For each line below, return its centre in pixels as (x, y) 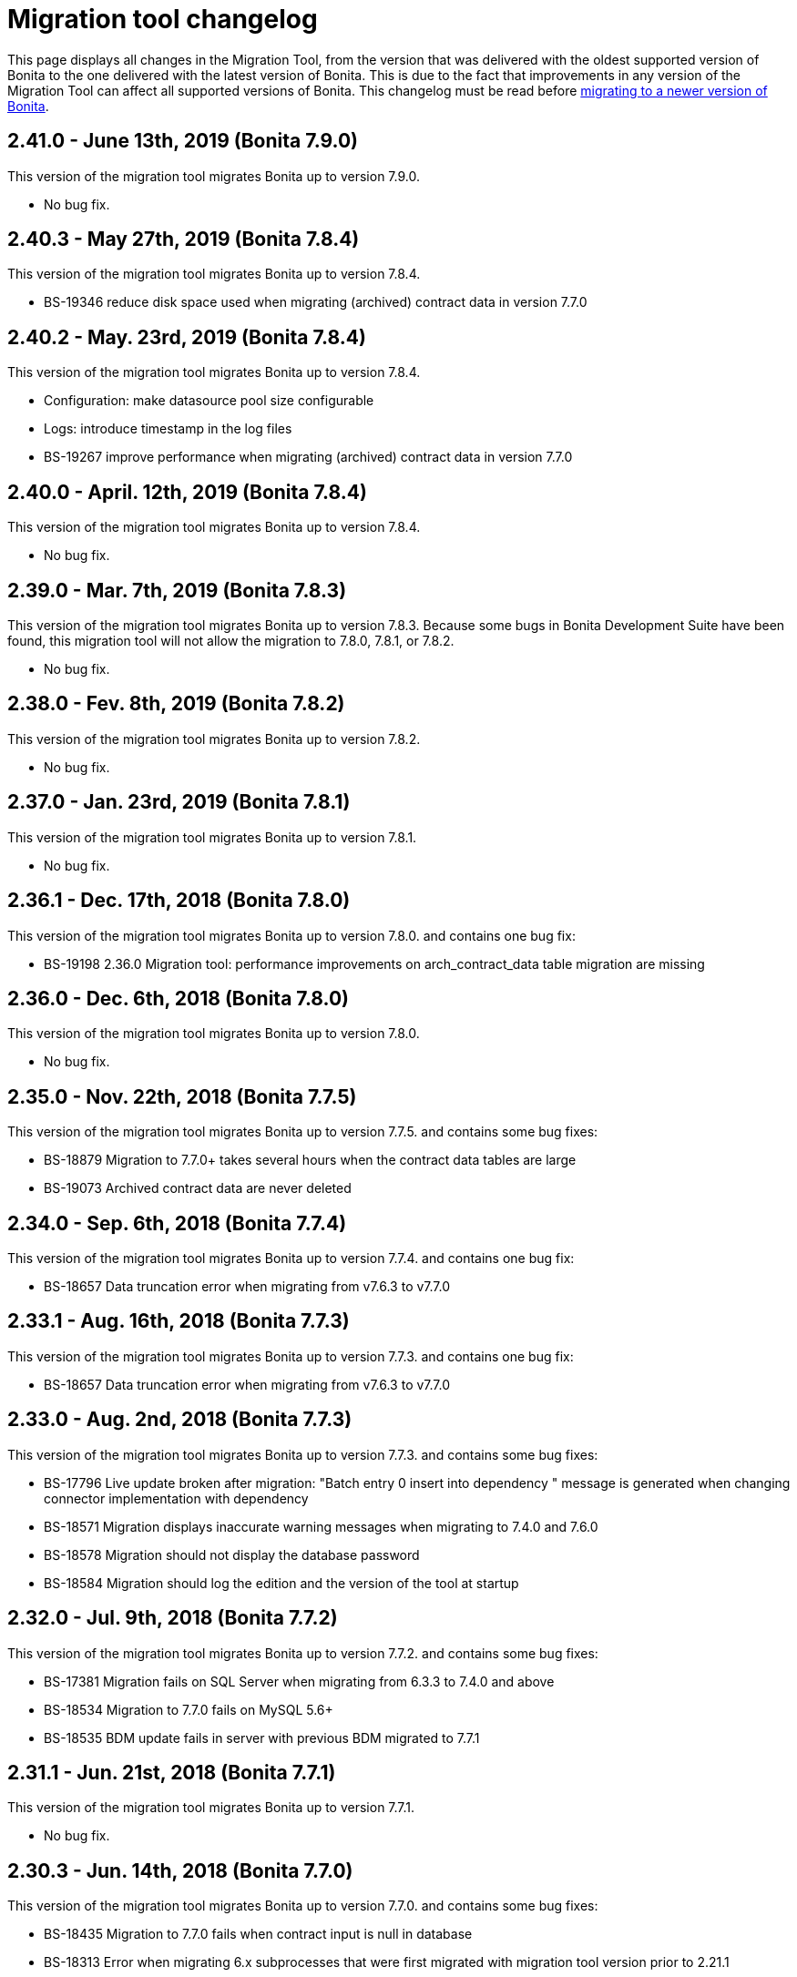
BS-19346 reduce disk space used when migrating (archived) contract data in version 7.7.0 (316, 302)
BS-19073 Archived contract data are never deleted (198, 1188)
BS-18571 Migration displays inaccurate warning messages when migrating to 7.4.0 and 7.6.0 (321, 1526)
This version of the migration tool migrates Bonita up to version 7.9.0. (214, 176)
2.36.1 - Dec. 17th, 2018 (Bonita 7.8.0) (179, 901)
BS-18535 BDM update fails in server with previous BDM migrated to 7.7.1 (262, 1738)
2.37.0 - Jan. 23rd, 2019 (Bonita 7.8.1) (179, 802)
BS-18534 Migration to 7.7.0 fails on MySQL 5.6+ (189, 1709)
